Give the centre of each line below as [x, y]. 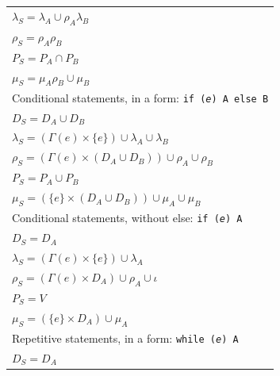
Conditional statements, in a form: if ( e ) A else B [140, 97]
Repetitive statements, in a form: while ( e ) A [125, 338]
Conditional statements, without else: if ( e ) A [127, 218]
